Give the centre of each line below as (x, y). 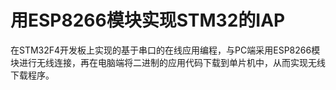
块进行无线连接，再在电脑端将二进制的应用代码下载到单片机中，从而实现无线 (168, 62)
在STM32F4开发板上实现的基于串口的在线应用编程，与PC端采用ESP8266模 (165, 50)
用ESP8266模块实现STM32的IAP (148, 20)
